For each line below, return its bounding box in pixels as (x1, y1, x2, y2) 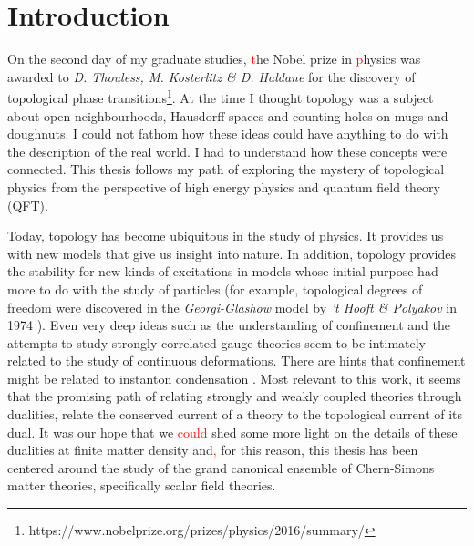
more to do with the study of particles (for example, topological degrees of (7, 279, 423, 298)
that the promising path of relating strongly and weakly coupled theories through (7, 386, 462, 406)
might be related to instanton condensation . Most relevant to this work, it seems (7, 368, 461, 387)
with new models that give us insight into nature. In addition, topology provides (7, 243, 456, 263)
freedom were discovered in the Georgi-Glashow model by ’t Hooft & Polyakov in (7, 297, 457, 316)
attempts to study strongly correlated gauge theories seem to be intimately (7, 333, 427, 352)
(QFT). (7, 195, 48, 214)
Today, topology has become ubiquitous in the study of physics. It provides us (7, 226, 444, 245)
